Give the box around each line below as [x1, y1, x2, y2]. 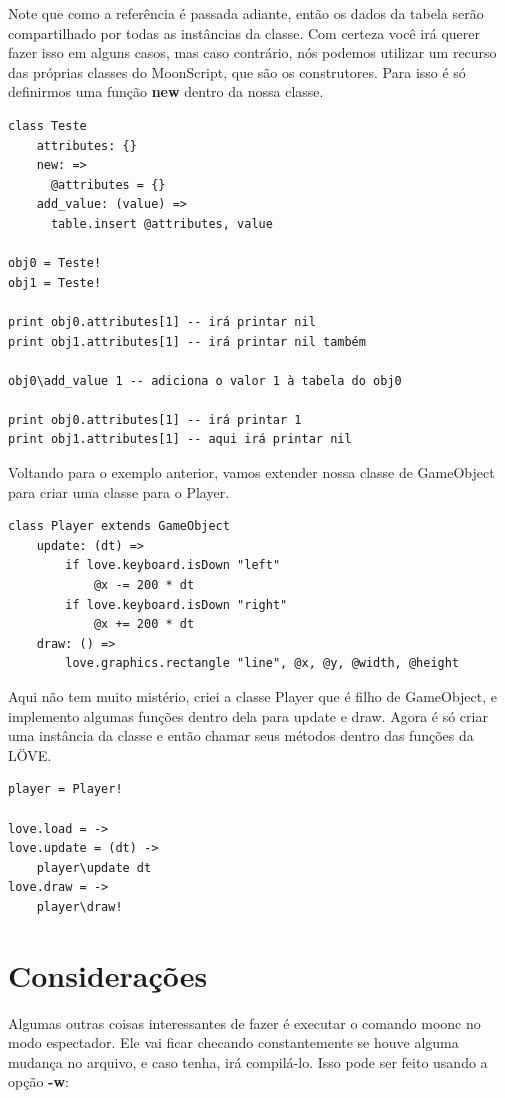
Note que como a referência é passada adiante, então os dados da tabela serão [8, 3, 484, 23]
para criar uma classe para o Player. [8, 481, 230, 502]
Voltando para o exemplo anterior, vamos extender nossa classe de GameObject [8, 462, 495, 483]
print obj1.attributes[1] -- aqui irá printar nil [8, 432, 352, 447]
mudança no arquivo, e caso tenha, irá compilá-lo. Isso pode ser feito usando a [8, 1051, 488, 1072]
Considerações [8, 954, 208, 995]
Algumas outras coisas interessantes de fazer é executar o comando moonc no [8, 1012, 481, 1033]
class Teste [8, 118, 87, 133]
